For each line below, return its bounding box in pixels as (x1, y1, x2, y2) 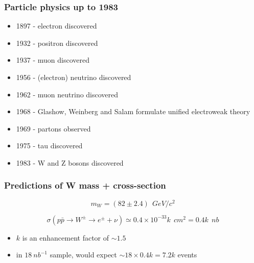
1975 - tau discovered (16, 140, 83, 151)
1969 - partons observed (16, 123, 91, 134)
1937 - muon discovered (16, 55, 90, 65)
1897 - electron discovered (16, 20, 97, 31)
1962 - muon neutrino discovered (16, 89, 119, 99)
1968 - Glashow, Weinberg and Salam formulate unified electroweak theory (16, 106, 250, 117)
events (177, 249, 197, 260)
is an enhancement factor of (22, 232, 109, 243)
